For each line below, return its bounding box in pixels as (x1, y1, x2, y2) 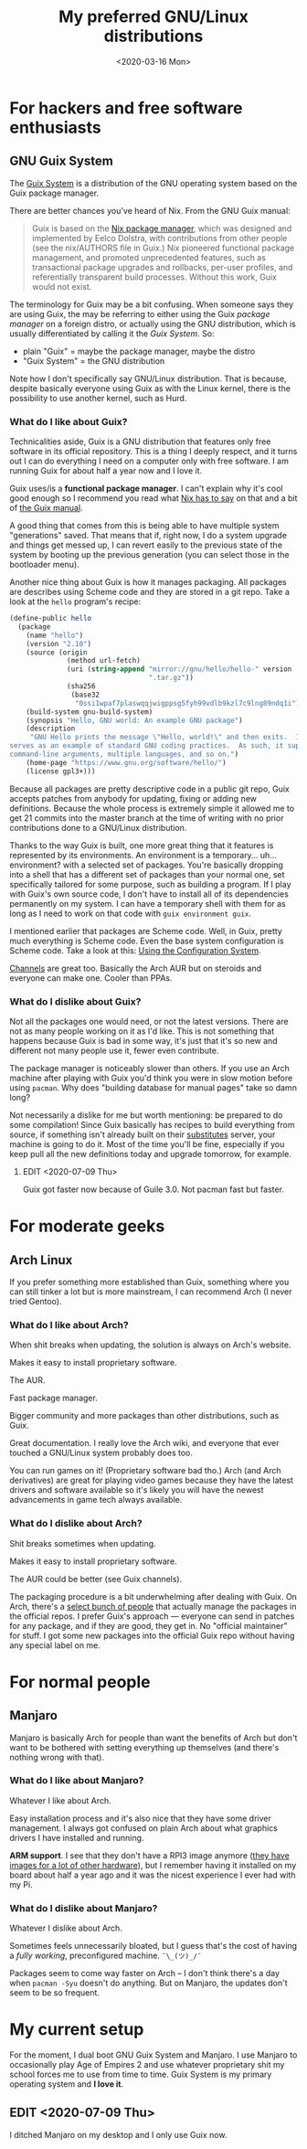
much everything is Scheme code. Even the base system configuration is (9, 935, 285, 946)
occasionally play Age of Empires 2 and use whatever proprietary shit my (9, 2059, 285, 2070)
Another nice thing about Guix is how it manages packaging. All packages (9, 577, 287, 588)
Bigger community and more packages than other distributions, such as (9, 1410, 280, 1421)
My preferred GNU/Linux (58, 6, 249, 27)
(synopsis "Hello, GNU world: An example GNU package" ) (26, 716, 244, 725)
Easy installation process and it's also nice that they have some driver (9, 1813, 271, 1824)
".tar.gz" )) (148, 674, 195, 683)
